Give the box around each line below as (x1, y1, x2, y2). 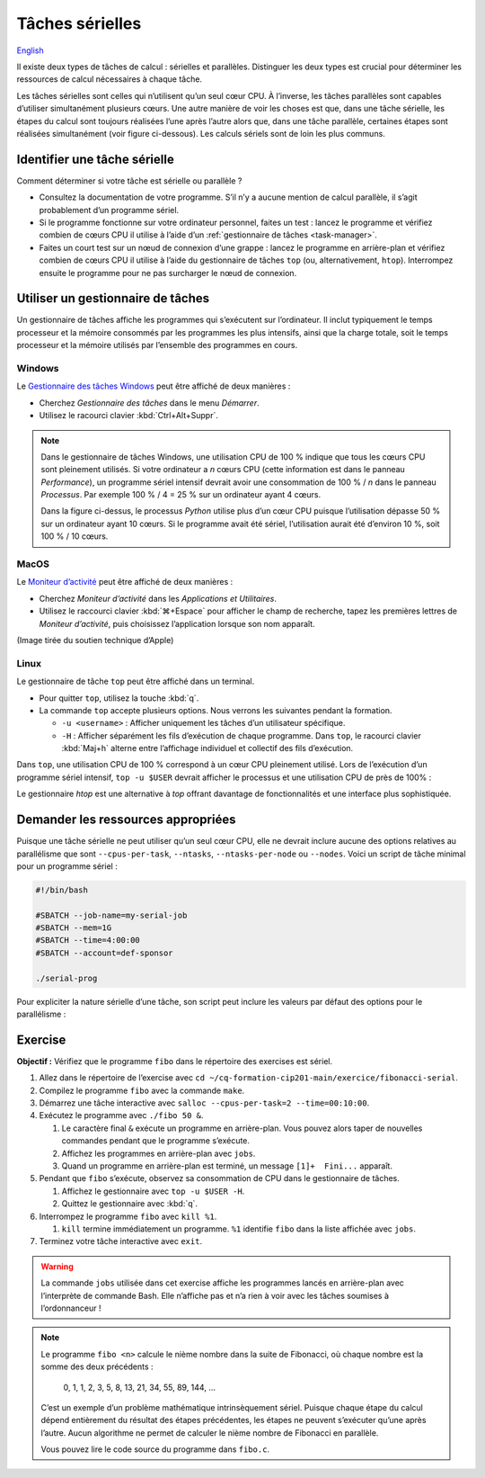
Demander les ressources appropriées (16, 812, 236, 828)
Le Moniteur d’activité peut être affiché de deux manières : (16, 577, 234, 587)
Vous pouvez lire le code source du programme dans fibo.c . (40, 1444, 269, 1455)
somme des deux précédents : (40, 1361, 154, 1372)
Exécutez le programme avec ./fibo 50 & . (39, 1110, 204, 1121)
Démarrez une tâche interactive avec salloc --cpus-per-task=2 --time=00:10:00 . (39, 1097, 370, 1108)
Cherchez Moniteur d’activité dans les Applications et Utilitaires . (39, 593, 278, 604)
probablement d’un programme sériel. (39, 204, 180, 215)
